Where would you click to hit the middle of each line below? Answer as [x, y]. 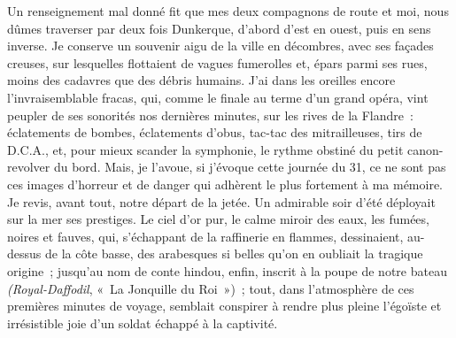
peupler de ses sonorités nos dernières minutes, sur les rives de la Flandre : [210, 115]
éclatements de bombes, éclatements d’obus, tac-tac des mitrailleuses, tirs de [215, 132]
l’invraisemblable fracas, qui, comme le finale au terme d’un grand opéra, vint [218, 97]
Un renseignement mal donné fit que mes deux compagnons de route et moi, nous [228, 11]
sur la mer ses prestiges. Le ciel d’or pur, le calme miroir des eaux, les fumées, [218, 219]
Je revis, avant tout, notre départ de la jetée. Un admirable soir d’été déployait [221, 201]
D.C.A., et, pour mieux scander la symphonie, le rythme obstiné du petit [205, 149]
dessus [24, 253]
